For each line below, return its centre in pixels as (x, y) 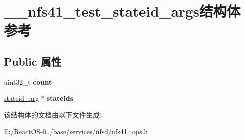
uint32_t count (28, 82)
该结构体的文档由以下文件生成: (53, 114)
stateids (60, 98)
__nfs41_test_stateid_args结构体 (122, 11)
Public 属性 (33, 61)
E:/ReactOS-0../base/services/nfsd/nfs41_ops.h (76, 131)
